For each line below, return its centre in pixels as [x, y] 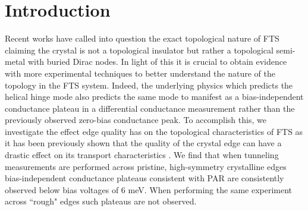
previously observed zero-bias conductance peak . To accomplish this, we [136, 120]
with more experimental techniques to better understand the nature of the [140, 73]
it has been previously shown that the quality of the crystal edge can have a [143, 143]
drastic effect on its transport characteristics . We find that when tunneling [142, 155]
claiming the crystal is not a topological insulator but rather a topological [139, 50]
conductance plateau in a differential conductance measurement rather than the [150, 108]
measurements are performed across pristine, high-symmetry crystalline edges [146, 166]
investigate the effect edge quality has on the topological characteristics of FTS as [154, 131]
